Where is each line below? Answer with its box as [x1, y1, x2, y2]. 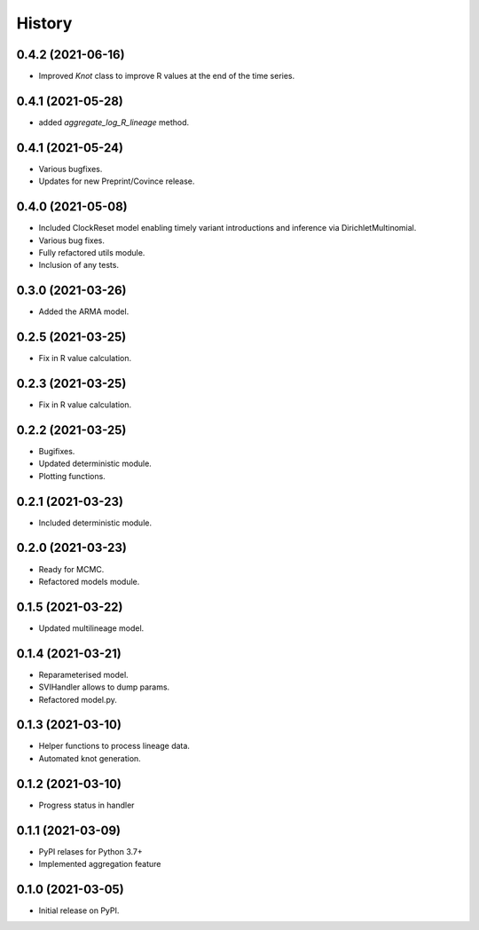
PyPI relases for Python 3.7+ [38, 846, 144, 856]
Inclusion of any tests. [38, 260, 120, 271]
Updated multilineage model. [38, 622, 145, 634]
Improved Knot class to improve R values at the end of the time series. [38, 71, 295, 82]
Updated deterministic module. [38, 458, 153, 469]
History [16, 13, 73, 33]
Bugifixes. [38, 445, 75, 456]
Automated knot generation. [38, 753, 141, 763]
